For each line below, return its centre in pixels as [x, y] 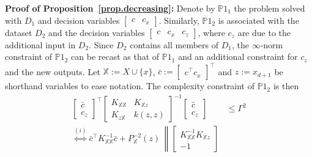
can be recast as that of [115, 57]
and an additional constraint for [238, 57]
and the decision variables [97, 32]
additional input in [40, 44]
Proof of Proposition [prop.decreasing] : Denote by [110, 8]
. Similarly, [179, 20]
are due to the [264, 32]
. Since [101, 44]
